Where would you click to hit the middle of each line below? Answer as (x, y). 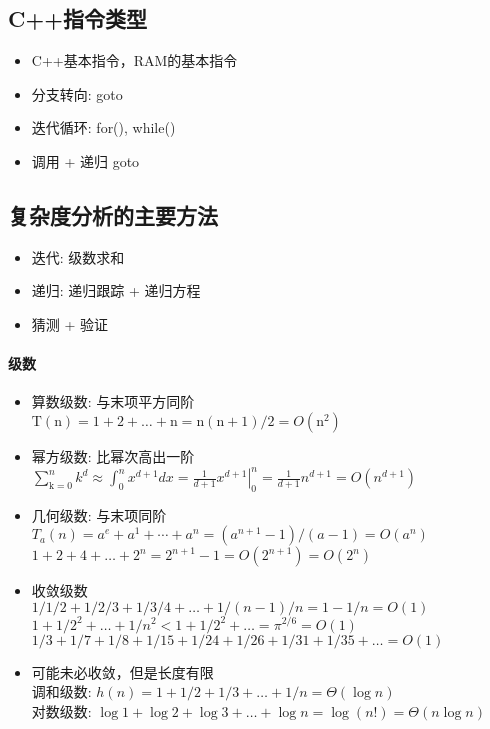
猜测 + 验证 (70, 323)
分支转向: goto (77, 93)
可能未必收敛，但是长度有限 (122, 671)
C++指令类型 (77, 18)
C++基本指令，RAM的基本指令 (134, 60)
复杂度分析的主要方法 (113, 214)
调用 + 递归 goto (85, 160)
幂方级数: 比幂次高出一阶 (113, 455)
